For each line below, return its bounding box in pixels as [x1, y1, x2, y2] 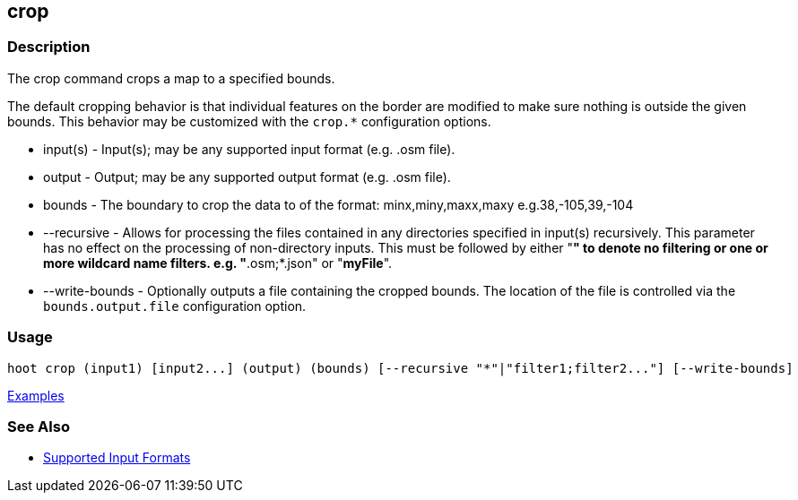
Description [7, 38, 91, 56]
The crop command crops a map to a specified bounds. [7, 70, 335, 86]
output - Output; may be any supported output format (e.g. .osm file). [43, 168, 451, 185]
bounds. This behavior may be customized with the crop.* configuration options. [7, 113, 491, 129]
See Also [7, 417, 70, 435]
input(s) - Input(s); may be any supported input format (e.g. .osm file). [43, 141, 455, 157]
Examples [7, 387, 65, 403]
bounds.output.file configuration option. [43, 297, 307, 314]
